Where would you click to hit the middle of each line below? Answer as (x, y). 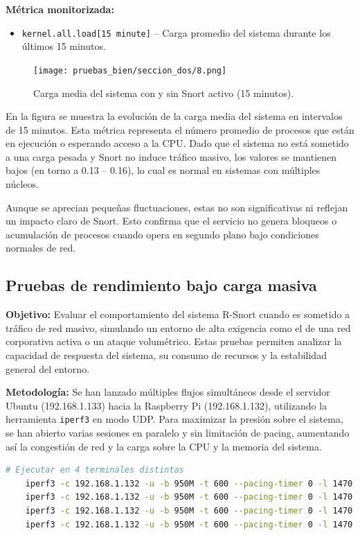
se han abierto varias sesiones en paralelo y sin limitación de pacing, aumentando (178, 433)
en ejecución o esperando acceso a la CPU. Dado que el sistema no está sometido (177, 143)
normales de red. (41, 248)
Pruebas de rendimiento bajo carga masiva (161, 285)
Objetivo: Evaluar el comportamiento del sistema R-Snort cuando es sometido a (178, 314)
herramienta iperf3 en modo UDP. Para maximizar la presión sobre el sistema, (174, 419)
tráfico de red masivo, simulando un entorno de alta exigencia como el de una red (178, 327)
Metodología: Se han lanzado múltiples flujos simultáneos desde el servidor (168, 392)
